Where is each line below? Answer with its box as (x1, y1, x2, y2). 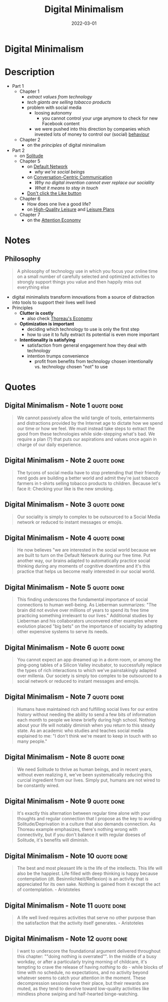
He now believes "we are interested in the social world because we (17, 547, 156, 553)
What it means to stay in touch (34, 185, 99, 191)
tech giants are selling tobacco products (27, 99, 111, 105)
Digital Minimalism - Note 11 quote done (5, 901, 126, 910)
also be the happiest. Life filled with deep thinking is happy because (17, 870, 158, 876)
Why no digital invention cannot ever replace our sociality (34, 179, 154, 185)
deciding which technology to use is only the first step (27, 326, 139, 332)
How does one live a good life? (27, 201, 91, 207)
